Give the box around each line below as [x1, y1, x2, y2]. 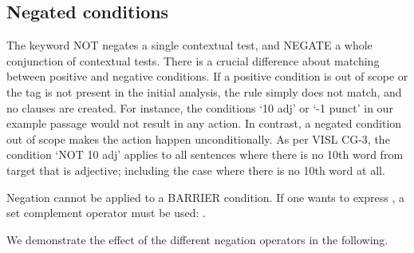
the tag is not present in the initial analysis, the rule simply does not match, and [6, 83, 402, 100]
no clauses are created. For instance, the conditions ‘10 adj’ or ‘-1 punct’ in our [6, 99, 393, 116]
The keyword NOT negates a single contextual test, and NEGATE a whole [6, 37, 373, 53]
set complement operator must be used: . [6, 204, 206, 221]
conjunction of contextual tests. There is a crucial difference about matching [6, 52, 380, 69]
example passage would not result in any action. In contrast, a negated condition [6, 115, 402, 132]
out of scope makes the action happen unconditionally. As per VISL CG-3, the [6, 130, 390, 147]
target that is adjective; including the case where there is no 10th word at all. [6, 161, 385, 178]
